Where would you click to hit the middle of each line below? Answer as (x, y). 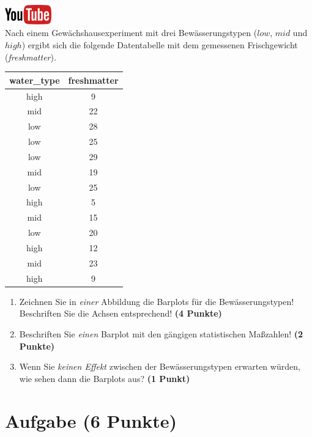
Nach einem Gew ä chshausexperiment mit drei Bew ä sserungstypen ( (131, 33)
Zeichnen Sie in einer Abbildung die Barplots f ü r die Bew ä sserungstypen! (157, 301)
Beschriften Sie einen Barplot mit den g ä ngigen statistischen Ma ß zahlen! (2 (161, 333)
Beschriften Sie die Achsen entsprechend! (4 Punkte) (121, 313)
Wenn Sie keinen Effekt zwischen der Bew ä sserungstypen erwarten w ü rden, (160, 366)
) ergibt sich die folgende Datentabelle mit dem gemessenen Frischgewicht (160, 45)
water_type (35, 80)
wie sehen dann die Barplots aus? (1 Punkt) (105, 378)
